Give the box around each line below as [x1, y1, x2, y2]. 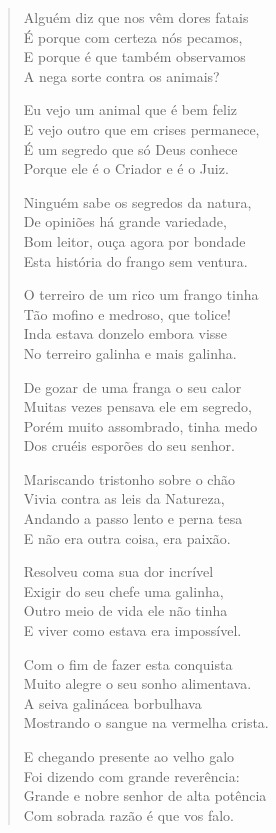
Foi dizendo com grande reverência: [23, 765, 240, 786]
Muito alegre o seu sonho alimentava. [23, 673, 252, 694]
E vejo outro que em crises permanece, [23, 118, 260, 139]
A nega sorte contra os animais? [23, 65, 220, 86]
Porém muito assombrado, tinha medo [23, 415, 258, 436]
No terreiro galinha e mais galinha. [23, 342, 237, 363]
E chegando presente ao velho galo [23, 746, 235, 766]
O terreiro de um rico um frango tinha [23, 284, 259, 305]
